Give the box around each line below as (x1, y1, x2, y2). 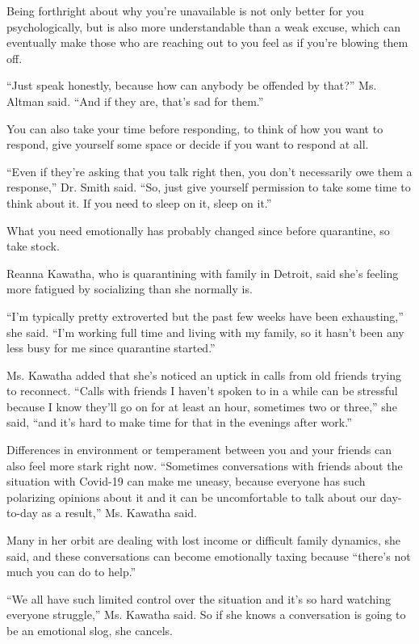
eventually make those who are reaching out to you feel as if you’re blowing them (6, 34, 409, 51)
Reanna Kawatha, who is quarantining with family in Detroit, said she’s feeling (6, 264, 399, 281)
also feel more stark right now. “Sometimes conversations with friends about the (6, 457, 403, 474)
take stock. (6, 238, 60, 255)
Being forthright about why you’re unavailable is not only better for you (6, 2, 364, 19)
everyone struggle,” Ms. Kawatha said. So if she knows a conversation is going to (6, 606, 406, 623)
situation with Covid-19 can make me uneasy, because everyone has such (6, 473, 366, 490)
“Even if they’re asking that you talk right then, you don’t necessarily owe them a (6, 162, 413, 179)
